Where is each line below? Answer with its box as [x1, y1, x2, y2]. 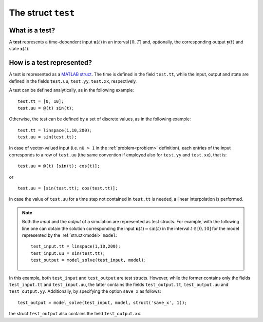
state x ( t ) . [9, 46, 30, 52]
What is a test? [9, 26, 56, 34]
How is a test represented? [9, 58, 92, 67]
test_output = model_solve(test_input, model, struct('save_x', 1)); [18, 300, 188, 305]
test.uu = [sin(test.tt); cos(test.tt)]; [18, 186, 118, 191]
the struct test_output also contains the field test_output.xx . [9, 311, 142, 317]
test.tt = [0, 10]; [18, 98, 64, 104]
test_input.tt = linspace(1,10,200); [31, 244, 121, 249]
